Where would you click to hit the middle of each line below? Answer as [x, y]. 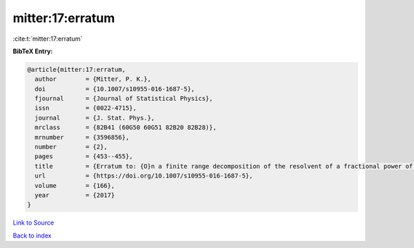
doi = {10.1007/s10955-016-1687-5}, [115, 89]
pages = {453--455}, [84, 156]
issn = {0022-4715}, [86, 108]
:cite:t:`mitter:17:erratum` [48, 39]
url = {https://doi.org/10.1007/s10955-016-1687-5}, [144, 176]
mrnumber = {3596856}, [82, 137]
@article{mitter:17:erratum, [77, 69]
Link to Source [33, 223]
